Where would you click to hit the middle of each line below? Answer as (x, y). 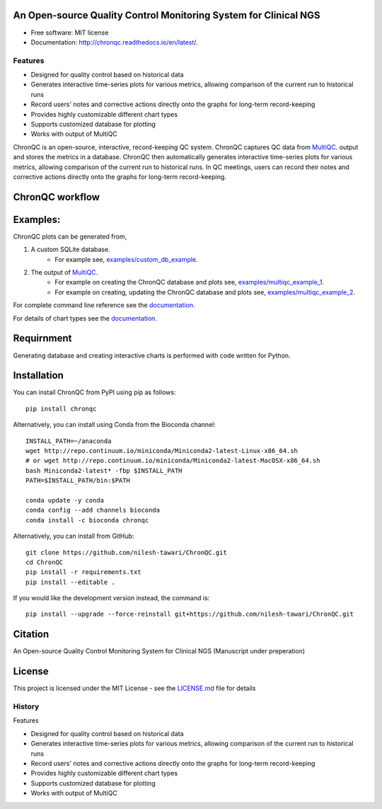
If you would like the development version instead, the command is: (111, 598)
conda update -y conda (65, 500)
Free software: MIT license (70, 33)
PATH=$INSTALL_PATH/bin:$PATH (78, 481)
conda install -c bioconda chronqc (87, 520)
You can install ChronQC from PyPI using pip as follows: (94, 392)
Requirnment (42, 339)
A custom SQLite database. (70, 249)
